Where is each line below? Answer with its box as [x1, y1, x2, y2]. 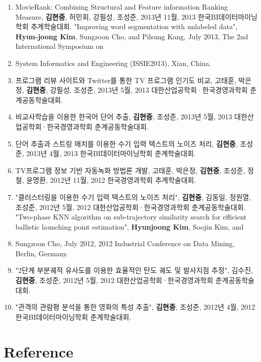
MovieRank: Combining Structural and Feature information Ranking [15, 2, 228, 12]
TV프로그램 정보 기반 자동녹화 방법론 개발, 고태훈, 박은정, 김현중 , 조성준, [15, 165, 245, 175]
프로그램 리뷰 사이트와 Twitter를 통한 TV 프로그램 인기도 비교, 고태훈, [15, 75, 236, 85]
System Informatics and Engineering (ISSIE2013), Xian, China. [15, 57, 211, 68]
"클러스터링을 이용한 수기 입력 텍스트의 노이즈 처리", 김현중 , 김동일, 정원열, [15, 191, 251, 202]
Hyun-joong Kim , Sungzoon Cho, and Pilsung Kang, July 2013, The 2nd [15, 31, 248, 41]
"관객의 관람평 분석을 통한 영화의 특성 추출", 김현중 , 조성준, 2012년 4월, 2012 [15, 302, 255, 312]
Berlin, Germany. [15, 248, 69, 258]
